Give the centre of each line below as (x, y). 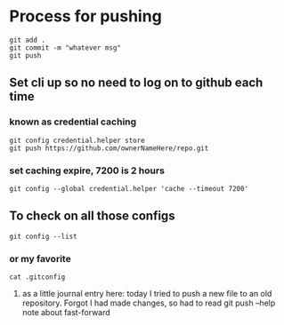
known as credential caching (73, 122)
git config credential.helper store (77, 140)
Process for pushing (85, 16)
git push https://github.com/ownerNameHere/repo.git (109, 148)
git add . (28, 40)
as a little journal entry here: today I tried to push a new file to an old (147, 294)
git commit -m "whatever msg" (65, 48)
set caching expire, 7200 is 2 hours (87, 170)
